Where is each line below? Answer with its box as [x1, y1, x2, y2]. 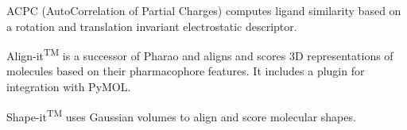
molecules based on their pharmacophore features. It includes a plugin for [6, 63, 365, 79]
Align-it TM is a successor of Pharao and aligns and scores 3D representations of [6, 45, 393, 63]
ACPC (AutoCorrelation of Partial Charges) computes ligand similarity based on [6, 2, 401, 18]
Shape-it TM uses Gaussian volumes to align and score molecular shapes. [6, 105, 356, 124]
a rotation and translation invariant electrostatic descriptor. [6, 17, 297, 34]
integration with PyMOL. [6, 78, 131, 95]
